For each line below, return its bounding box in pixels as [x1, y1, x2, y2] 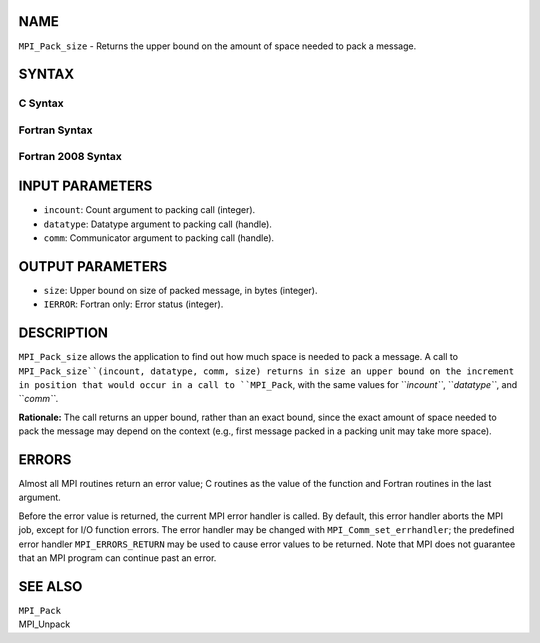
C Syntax [18, 96, 64, 110]
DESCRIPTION [18, 325, 109, 342]
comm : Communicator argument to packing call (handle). [43, 231, 275, 244]
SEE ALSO [18, 578, 83, 595]
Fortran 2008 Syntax [18, 150, 122, 164]
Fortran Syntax [18, 123, 93, 137]
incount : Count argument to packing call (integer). [43, 204, 256, 216]
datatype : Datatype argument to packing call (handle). [43, 218, 272, 230]
